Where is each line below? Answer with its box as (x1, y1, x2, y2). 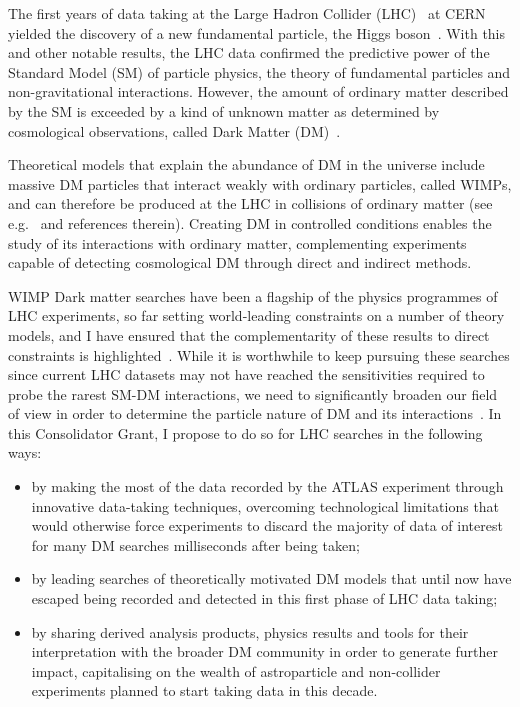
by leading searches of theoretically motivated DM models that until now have (31, 568, 512, 589)
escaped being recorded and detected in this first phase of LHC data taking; (31, 588, 498, 609)
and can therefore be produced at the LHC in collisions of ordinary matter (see (8, 193, 493, 214)
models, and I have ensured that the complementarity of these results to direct (8, 324, 490, 345)
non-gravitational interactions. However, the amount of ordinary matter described (8, 81, 509, 102)
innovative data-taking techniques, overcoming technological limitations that (31, 495, 500, 516)
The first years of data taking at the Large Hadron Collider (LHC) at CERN (8, 3, 486, 23)
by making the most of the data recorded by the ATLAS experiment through (31, 476, 504, 497)
